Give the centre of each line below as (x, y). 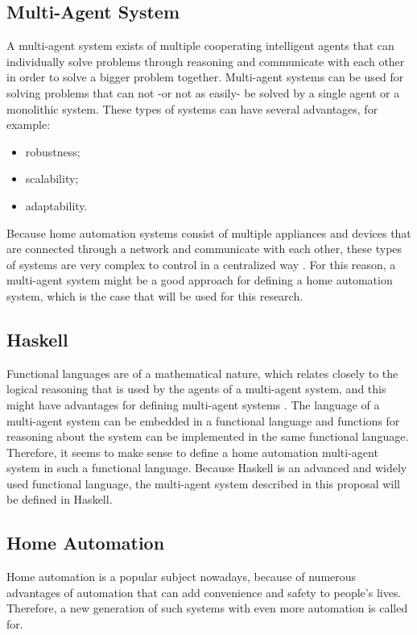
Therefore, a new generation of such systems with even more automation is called (207, 608)
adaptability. (56, 205)
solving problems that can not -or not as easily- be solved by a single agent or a (203, 92)
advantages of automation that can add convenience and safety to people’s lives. (204, 592)
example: (29, 125)
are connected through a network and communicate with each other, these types (204, 249)
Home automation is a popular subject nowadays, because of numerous (182, 577)
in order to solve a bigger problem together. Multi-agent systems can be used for (205, 77)
